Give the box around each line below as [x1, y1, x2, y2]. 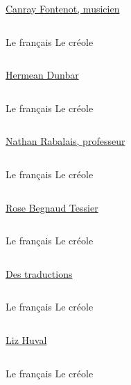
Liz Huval [6, 332, 47, 347]
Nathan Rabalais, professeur [6, 134, 125, 148]
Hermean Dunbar [6, 68, 79, 82]
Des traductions [6, 266, 73, 281]
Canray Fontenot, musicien [6, 1, 120, 15]
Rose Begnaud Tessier [6, 200, 98, 214]
